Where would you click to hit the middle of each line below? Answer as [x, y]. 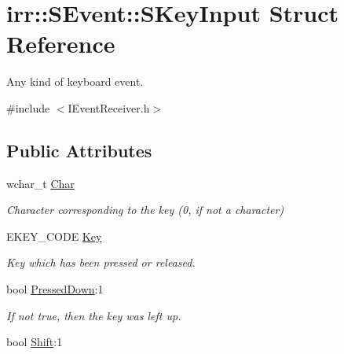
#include [28, 107]
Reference [61, 44]
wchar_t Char [40, 183]
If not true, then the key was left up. [94, 315]
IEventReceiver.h [109, 107]
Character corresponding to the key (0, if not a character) [145, 210]
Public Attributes [79, 150]
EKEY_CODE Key [54, 236]
